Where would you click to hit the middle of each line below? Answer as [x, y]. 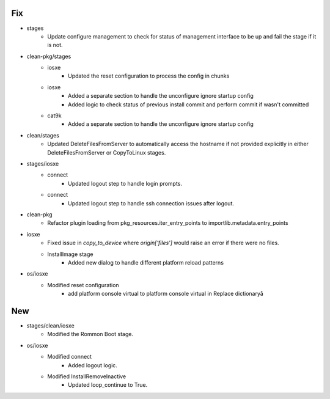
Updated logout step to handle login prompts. [125, 183]
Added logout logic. [93, 365]
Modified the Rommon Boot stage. [90, 334]
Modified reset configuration [83, 285]
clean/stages [43, 135]
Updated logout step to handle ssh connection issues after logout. [151, 203]
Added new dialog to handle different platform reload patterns [146, 262]
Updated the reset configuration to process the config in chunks [149, 76]
